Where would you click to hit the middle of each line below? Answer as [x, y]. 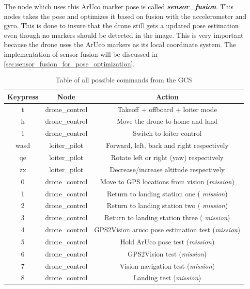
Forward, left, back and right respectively [167, 145]
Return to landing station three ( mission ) [167, 217]
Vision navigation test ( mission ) [167, 265]
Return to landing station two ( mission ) [167, 205]
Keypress [23, 96]
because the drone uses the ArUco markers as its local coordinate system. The [120, 44]
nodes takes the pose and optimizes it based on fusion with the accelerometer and [125, 16]
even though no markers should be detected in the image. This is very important [124, 35]
